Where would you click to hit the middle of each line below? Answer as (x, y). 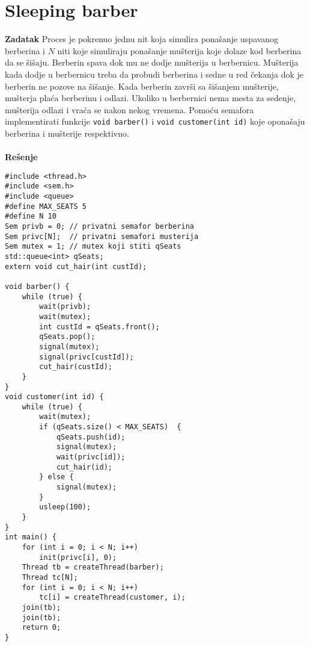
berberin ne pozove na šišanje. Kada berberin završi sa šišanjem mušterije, (142, 86)
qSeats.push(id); (91, 437)
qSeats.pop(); (67, 337)
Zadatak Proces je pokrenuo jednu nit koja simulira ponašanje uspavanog (142, 39)
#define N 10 (31, 216)
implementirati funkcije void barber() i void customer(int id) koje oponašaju (155, 121)
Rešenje (21, 157)
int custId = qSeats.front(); (99, 327)
